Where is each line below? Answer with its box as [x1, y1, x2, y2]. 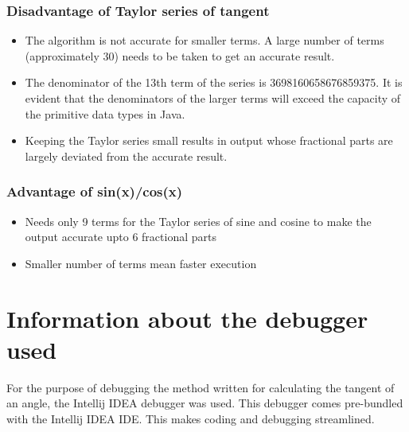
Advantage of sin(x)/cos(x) [6, 181, 183, 201]
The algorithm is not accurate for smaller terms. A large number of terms [25, 32, 384, 49]
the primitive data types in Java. [25, 105, 185, 122]
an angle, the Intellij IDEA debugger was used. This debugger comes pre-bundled [6, 395, 403, 411]
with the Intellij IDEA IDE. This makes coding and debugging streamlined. [6, 410, 375, 426]
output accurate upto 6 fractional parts [25, 228, 216, 245]
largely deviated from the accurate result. [25, 147, 228, 164]
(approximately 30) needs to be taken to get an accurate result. [25, 47, 335, 64]
